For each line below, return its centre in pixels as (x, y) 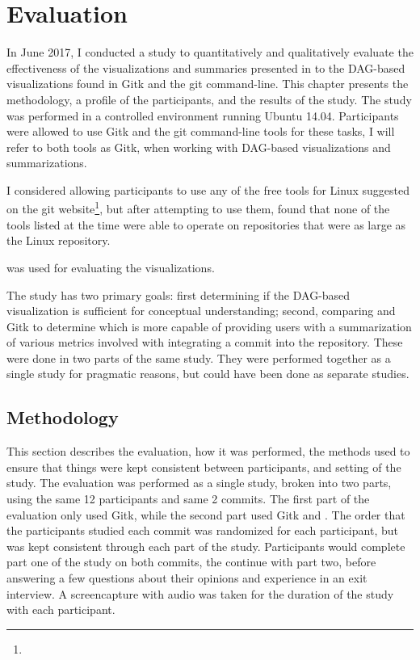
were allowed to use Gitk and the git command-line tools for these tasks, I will (201, 131)
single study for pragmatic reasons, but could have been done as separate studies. (208, 374)
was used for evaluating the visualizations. (111, 267)
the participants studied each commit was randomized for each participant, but (202, 530)
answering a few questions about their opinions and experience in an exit (187, 578)
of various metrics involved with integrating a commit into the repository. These (205, 342)
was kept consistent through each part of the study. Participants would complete (206, 546)
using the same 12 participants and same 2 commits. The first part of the (188, 499)
